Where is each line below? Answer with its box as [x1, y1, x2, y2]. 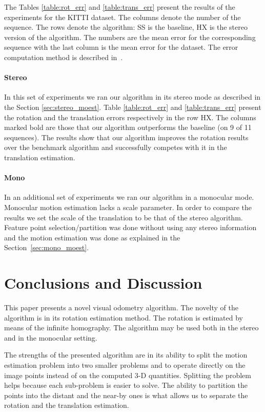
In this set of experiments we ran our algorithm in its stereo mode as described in [4, 91, 261, 102]
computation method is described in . [4, 51, 123, 62]
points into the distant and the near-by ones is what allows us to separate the [4, 389, 248, 400]
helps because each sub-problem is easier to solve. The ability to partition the [4, 380, 248, 390]
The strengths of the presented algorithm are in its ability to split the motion [4, 349, 248, 360]
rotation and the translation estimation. [4, 400, 129, 410]
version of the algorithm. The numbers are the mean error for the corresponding [4, 31, 256, 42]
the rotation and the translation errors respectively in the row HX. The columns [4, 111, 256, 122]
